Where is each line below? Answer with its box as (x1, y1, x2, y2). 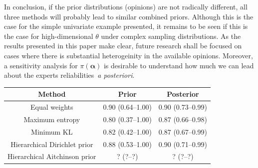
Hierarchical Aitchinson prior (7, 151, 96, 162)
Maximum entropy (23, 114, 80, 124)
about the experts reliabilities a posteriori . (4, 70, 135, 80)
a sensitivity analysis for (4, 60, 78, 70)
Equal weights (30, 102, 73, 112)
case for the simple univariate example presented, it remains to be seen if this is (4, 21, 248, 31)
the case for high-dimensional (4, 30, 93, 41)
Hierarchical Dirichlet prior (10, 139, 93, 149)
